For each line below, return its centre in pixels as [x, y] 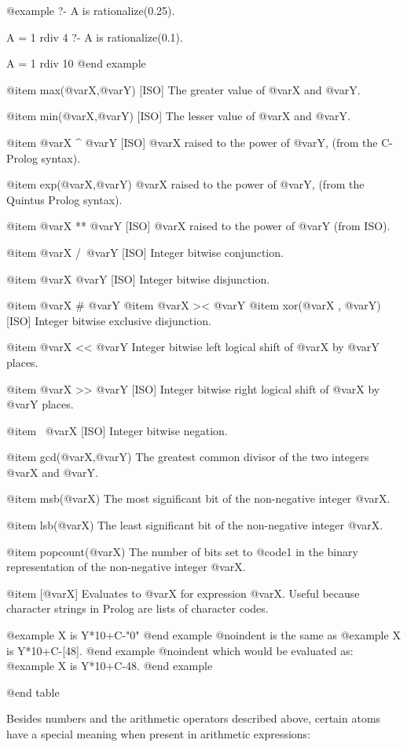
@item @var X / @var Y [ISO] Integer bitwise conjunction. [145, 252]
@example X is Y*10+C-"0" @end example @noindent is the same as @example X [203, 635]
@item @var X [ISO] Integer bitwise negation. [117, 430]
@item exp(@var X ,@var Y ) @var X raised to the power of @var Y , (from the [185, 184]
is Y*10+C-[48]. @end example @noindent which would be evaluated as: [180, 650]
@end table [33, 692]
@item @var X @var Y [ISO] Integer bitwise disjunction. [138, 278]
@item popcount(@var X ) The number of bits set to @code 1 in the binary [182, 551]
